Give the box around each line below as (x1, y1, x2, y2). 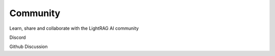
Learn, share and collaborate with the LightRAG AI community (9, 25, 139, 31)
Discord (9, 34, 26, 40)
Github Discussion (9, 43, 48, 50)
